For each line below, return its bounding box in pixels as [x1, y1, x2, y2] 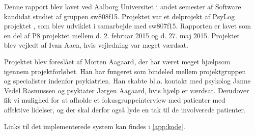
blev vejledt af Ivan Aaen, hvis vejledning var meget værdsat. [4, 40, 189, 50]
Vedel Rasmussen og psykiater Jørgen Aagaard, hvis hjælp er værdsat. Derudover [4, 85, 249, 95]
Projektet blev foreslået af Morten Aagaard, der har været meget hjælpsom [4, 56, 230, 66]
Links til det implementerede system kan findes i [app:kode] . [4, 121, 185, 131]
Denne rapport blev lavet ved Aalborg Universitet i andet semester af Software [4, 1, 241, 11]
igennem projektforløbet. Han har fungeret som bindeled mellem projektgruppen [4, 66, 246, 76]
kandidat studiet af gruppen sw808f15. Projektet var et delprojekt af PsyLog [4, 11, 235, 21]
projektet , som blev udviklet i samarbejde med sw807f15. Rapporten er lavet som [4, 21, 251, 31]
